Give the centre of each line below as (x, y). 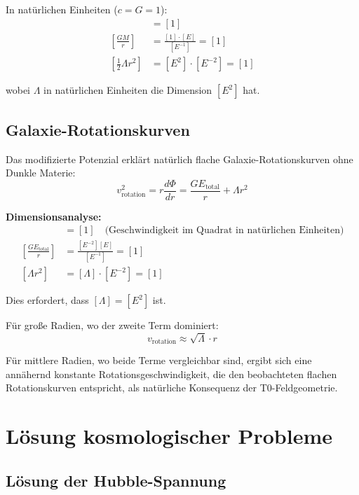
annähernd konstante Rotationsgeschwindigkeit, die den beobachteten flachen (171, 374)
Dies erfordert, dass (47, 300)
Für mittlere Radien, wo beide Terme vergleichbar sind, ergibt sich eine (159, 360)
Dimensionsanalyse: (54, 216)
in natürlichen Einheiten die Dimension (128, 90)
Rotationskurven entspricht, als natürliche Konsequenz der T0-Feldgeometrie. (172, 388)
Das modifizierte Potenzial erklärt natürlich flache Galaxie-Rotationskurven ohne (179, 159)
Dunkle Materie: (41, 173)
